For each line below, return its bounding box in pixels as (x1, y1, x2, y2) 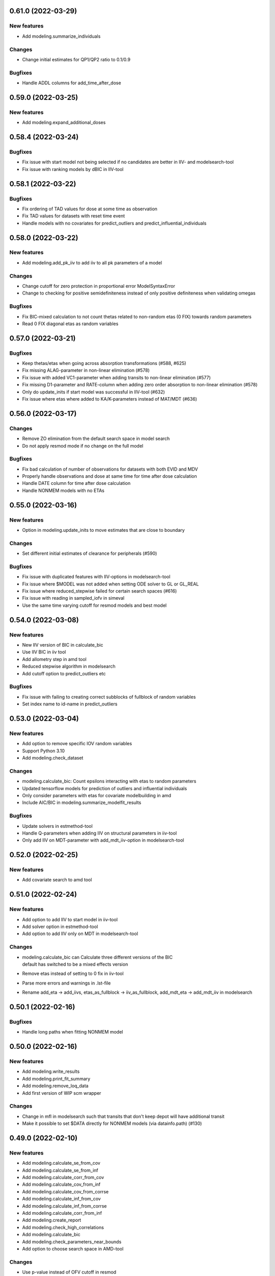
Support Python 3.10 (22, 748, 65, 754)
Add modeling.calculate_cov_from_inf (22, 1182, 101, 1188)
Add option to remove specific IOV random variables (22, 741, 132, 747)
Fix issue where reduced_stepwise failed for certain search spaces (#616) (22, 588, 177, 594)
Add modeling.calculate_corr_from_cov (22, 1174, 104, 1181)
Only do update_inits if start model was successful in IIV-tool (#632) (22, 388, 165, 395)
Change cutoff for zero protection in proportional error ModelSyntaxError (22, 283, 176, 289)
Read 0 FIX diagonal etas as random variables (22, 321, 119, 327)
